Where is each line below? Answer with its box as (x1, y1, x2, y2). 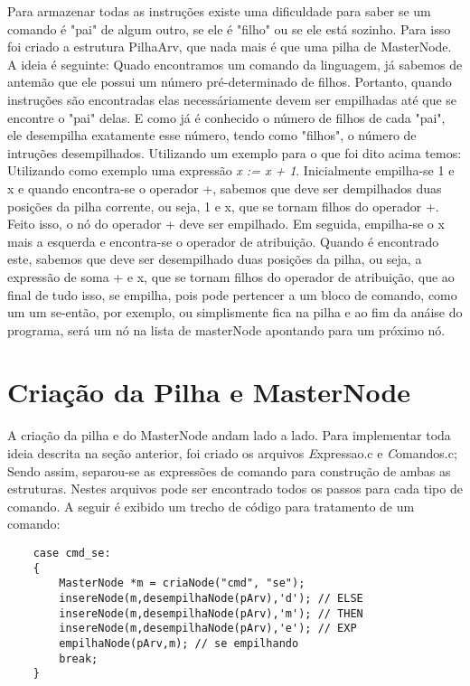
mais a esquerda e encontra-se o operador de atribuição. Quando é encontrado (7, 231, 439, 250)
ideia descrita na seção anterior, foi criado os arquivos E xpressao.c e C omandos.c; (7, 444, 457, 462)
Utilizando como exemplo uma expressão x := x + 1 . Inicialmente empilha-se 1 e (7, 161, 455, 180)
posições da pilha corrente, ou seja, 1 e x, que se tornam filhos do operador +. (7, 196, 439, 215)
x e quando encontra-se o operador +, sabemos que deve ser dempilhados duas (7, 178, 442, 197)
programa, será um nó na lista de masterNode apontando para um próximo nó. (7, 320, 446, 339)
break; (59, 652, 99, 665)
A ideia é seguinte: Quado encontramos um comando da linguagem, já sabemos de (7, 54, 463, 73)
